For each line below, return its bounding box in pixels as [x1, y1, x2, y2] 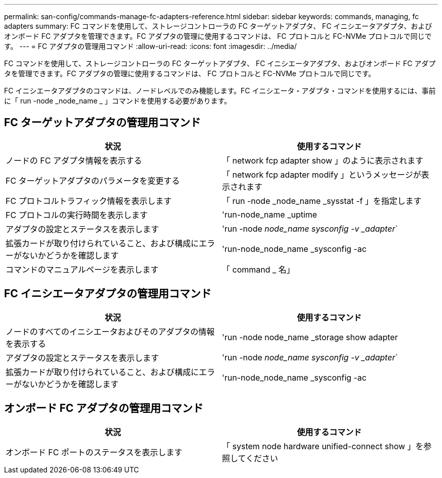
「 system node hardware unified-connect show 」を [222, 441, 424, 451]
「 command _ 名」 [222, 264, 295, 275]
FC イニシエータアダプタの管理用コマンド [4, 287, 211, 300]
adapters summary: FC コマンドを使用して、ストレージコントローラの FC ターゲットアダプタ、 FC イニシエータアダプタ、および [4, 22, 432, 30]
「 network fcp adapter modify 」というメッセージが [222, 169, 421, 180]
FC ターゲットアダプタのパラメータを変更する [6, 175, 180, 186]
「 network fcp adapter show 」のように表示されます [222, 155, 423, 166]
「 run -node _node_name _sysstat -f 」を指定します [222, 195, 422, 206]
